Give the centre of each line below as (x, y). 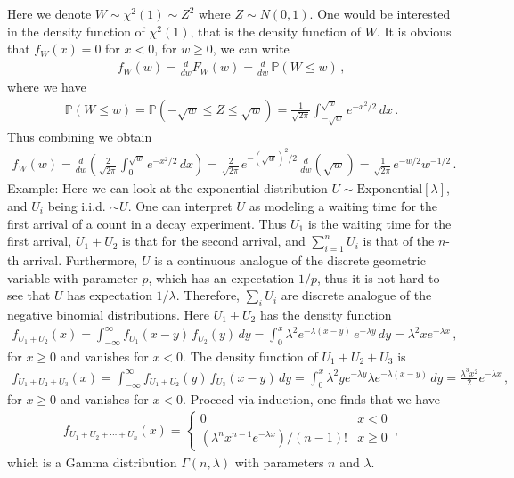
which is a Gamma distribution (92, 462)
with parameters (279, 462)
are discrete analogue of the (356, 295)
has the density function (326, 314)
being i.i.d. (77, 205)
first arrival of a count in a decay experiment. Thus (147, 223)
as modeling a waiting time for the (343, 205)
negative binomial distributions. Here (108, 314)
